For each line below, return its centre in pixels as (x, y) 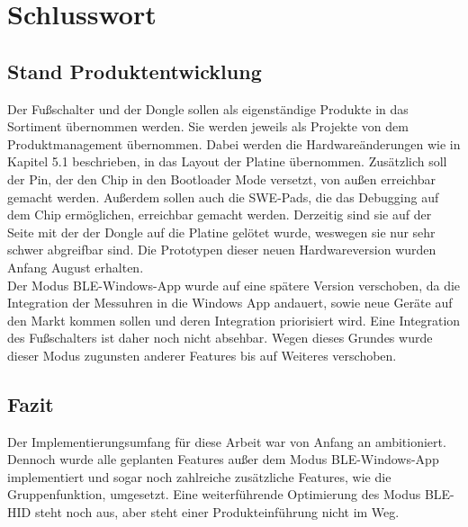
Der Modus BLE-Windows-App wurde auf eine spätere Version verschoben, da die (234, 285)
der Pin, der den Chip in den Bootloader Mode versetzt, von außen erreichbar (221, 179)
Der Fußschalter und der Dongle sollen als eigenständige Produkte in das (208, 108)
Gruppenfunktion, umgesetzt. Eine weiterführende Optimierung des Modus (214, 494)
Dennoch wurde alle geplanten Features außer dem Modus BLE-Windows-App (223, 459)
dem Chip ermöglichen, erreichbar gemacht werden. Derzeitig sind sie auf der (220, 214)
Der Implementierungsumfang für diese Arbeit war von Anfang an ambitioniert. (227, 441)
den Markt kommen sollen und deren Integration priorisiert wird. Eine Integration (234, 320)
